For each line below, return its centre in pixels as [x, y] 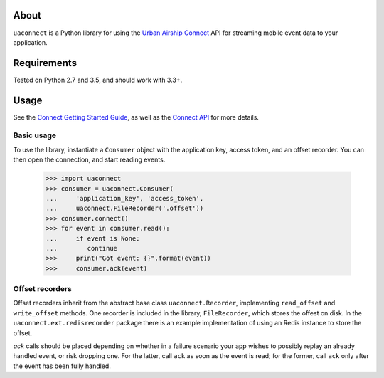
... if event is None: [93, 238]
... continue [81, 248]
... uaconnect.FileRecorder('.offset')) [125, 209]
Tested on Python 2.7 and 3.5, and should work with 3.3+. [98, 80]
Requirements [45, 63]
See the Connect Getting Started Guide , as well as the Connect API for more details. [136, 117]
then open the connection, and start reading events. [89, 159]
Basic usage [35, 135]
